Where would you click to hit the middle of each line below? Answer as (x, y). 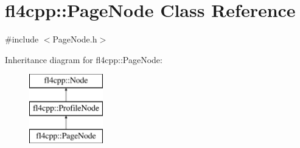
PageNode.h (75, 39)
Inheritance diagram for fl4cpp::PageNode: (84, 59)
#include (22, 39)
